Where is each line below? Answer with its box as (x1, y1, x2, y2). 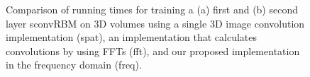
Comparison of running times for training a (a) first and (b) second (6, 2, 298, 16)
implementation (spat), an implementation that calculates (6, 30, 258, 45)
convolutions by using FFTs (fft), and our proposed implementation (6, 43, 300, 58)
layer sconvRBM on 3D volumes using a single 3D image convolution (6, 16, 305, 30)
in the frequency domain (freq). (6, 57, 142, 72)
